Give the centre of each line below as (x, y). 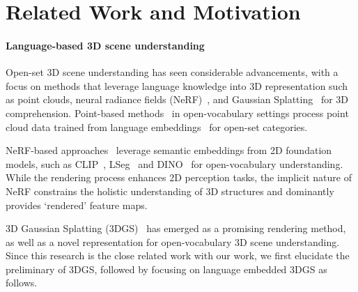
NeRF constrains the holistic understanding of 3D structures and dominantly (170, 191)
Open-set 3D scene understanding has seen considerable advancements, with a (172, 72)
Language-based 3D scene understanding (105, 45)
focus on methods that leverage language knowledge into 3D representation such (177, 85)
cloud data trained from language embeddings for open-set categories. (157, 126)
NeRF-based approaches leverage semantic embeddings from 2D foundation (169, 150)
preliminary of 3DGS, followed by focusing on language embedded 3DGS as (166, 269)
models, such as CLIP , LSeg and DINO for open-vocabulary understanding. (174, 163)
